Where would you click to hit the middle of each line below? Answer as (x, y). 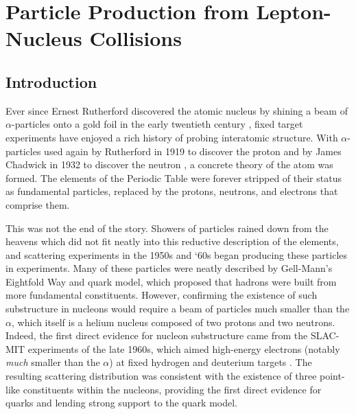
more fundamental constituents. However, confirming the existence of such (162, 295)
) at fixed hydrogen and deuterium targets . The (211, 362)
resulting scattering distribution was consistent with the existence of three (161, 376)
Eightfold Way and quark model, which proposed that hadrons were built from (171, 281)
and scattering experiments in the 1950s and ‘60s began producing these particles (177, 254)
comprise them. (38, 204)
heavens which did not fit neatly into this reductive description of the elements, (172, 241)
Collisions (135, 38)
